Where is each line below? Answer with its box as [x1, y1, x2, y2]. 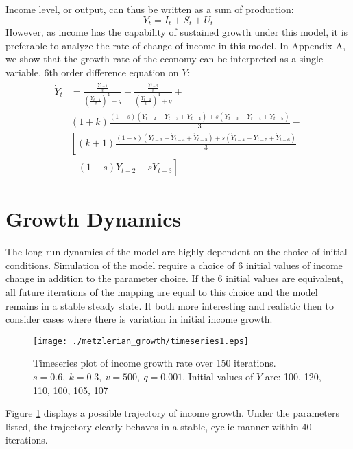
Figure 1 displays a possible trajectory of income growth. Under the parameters [5, 406, 339, 420]
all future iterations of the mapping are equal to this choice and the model [5, 284, 318, 299]
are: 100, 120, [265, 369, 321, 384]
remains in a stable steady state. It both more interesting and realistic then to [5, 298, 334, 312]
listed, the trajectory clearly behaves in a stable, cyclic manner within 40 [5, 419, 312, 433]
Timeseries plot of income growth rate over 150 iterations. [33, 356, 276, 370]
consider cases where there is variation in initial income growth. [5, 312, 273, 326]
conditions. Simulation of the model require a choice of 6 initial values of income [5, 257, 343, 272]
